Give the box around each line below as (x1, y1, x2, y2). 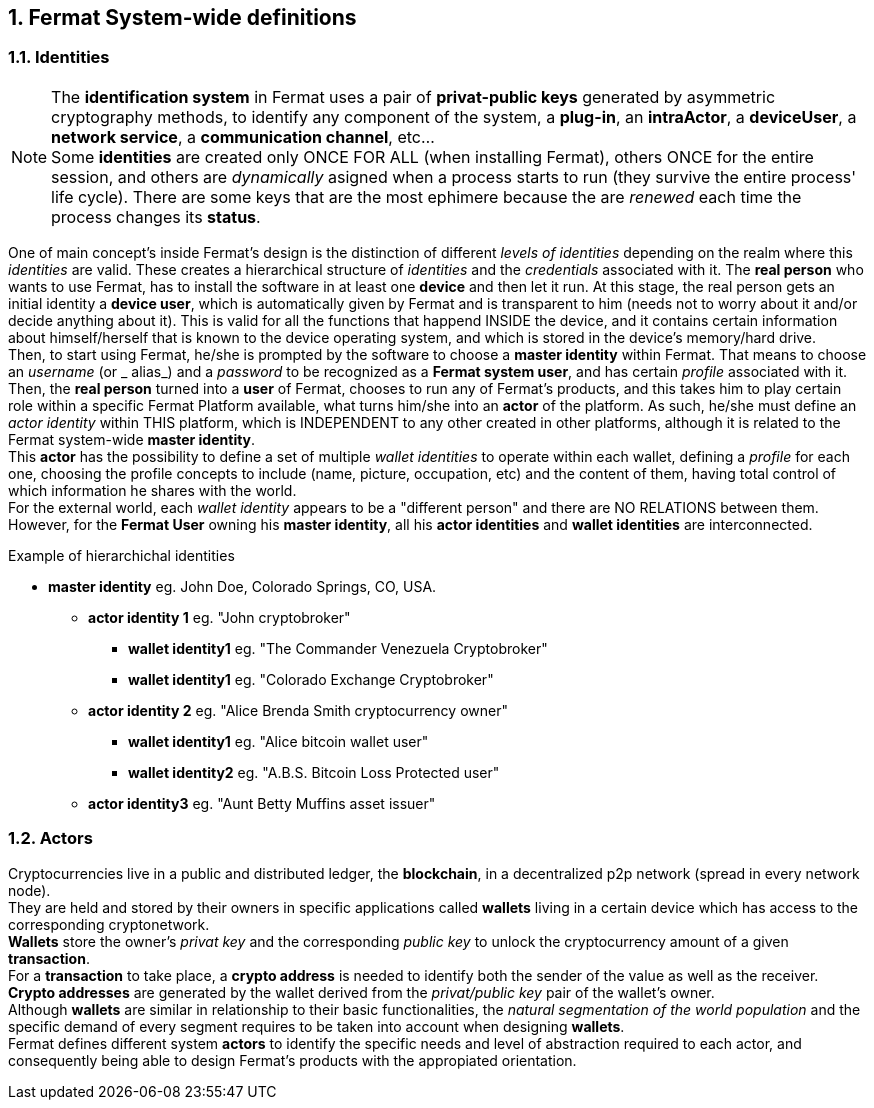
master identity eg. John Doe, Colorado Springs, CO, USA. (48, 577, 437, 595)
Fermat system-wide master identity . (8, 430, 256, 448)
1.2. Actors (8, 828, 93, 849)
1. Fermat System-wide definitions (8, 5, 357, 30)
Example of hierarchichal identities (8, 546, 235, 564)
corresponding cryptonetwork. (8, 915, 210, 933)
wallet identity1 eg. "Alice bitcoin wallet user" (128, 732, 429, 750)
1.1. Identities (8, 47, 110, 68)
